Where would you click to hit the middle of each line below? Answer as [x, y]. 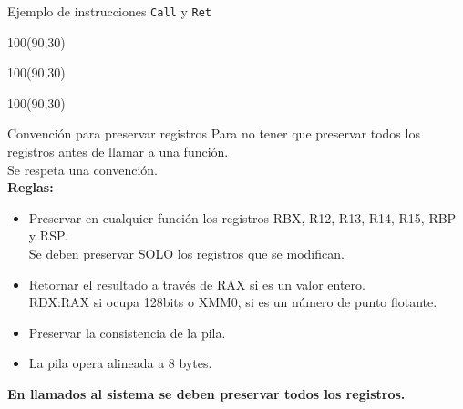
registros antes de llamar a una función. [118, 152]
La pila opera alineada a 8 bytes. [120, 363]
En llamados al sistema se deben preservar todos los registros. [206, 393]
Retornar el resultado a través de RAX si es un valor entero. [197, 284]
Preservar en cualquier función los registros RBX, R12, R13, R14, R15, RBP [242, 217]
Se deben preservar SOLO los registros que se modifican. [186, 253]
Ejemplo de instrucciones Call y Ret [109, 11]
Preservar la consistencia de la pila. [127, 332]
